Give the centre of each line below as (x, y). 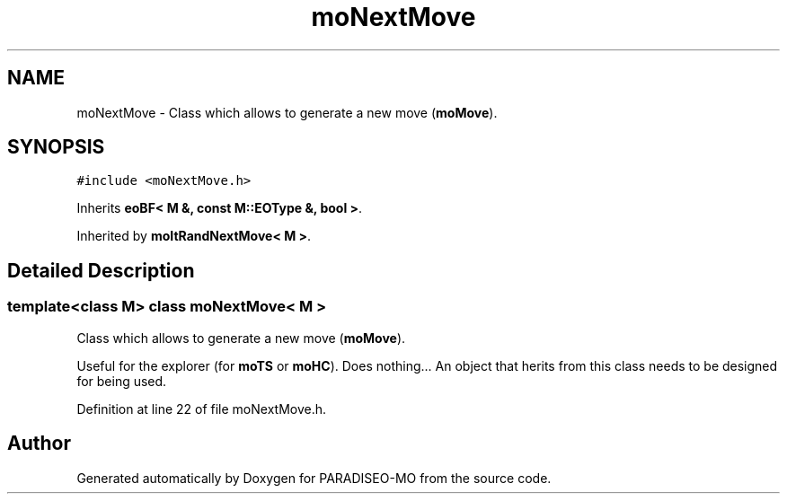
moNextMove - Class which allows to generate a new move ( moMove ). (287, 112)
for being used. (122, 381)
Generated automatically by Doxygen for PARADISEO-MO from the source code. (314, 478)
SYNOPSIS (56, 147)
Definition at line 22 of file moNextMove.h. (202, 409)
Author (39, 444)
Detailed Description (101, 270)
